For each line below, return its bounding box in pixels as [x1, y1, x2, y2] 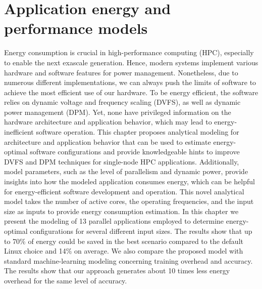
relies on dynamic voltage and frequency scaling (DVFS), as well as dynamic [4, 97, 241, 107]
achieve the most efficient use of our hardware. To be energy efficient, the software [4, 87, 258, 97]
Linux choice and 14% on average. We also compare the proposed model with [4, 245, 243, 256]
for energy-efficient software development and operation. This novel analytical [4, 186, 244, 196]
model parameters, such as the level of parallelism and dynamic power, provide [4, 166, 248, 177]
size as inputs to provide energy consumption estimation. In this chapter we [4, 205, 239, 216]
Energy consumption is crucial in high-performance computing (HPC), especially [4, 47, 254, 58]
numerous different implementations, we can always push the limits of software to [4, 77, 256, 88]
